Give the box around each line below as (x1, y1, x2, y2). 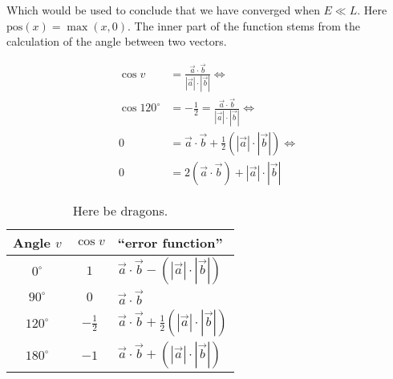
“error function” (117, 232, 223, 252)
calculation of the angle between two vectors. (6, 33, 227, 50)
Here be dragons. (72, 200, 168, 220)
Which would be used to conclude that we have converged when (6, 2, 320, 18)
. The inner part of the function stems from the (127, 17, 360, 34)
